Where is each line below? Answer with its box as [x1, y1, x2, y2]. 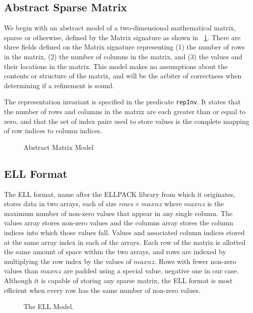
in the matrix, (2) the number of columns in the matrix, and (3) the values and [4, 51, 243, 61]
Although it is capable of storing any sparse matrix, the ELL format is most [4, 275, 233, 285]
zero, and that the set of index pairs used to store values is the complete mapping [4, 116, 250, 126]
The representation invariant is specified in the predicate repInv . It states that [4, 96, 241, 107]
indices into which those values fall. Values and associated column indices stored [4, 227, 245, 237]
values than [4, 265, 38, 276]
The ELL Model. [24, 301, 74, 312]
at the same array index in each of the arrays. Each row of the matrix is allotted [4, 237, 246, 247]
